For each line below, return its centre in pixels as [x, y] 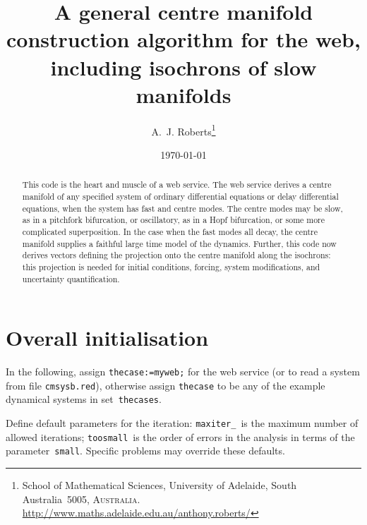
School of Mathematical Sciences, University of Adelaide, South [160, 485]
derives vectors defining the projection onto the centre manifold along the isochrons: [176, 255]
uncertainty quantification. [71, 278]
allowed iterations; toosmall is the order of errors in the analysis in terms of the [180, 436]
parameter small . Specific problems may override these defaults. [145, 451]
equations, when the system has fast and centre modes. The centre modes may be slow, [182, 208]
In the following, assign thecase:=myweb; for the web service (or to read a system [183, 372]
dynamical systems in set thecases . [84, 399]
